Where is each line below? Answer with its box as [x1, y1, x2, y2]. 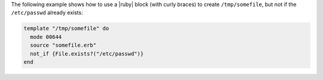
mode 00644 [30, 33, 62, 40]
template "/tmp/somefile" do [23, 25, 109, 32]
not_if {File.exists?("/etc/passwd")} [30, 50, 144, 57]
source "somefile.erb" [30, 42, 97, 49]
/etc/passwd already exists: [11, 9, 83, 16]
